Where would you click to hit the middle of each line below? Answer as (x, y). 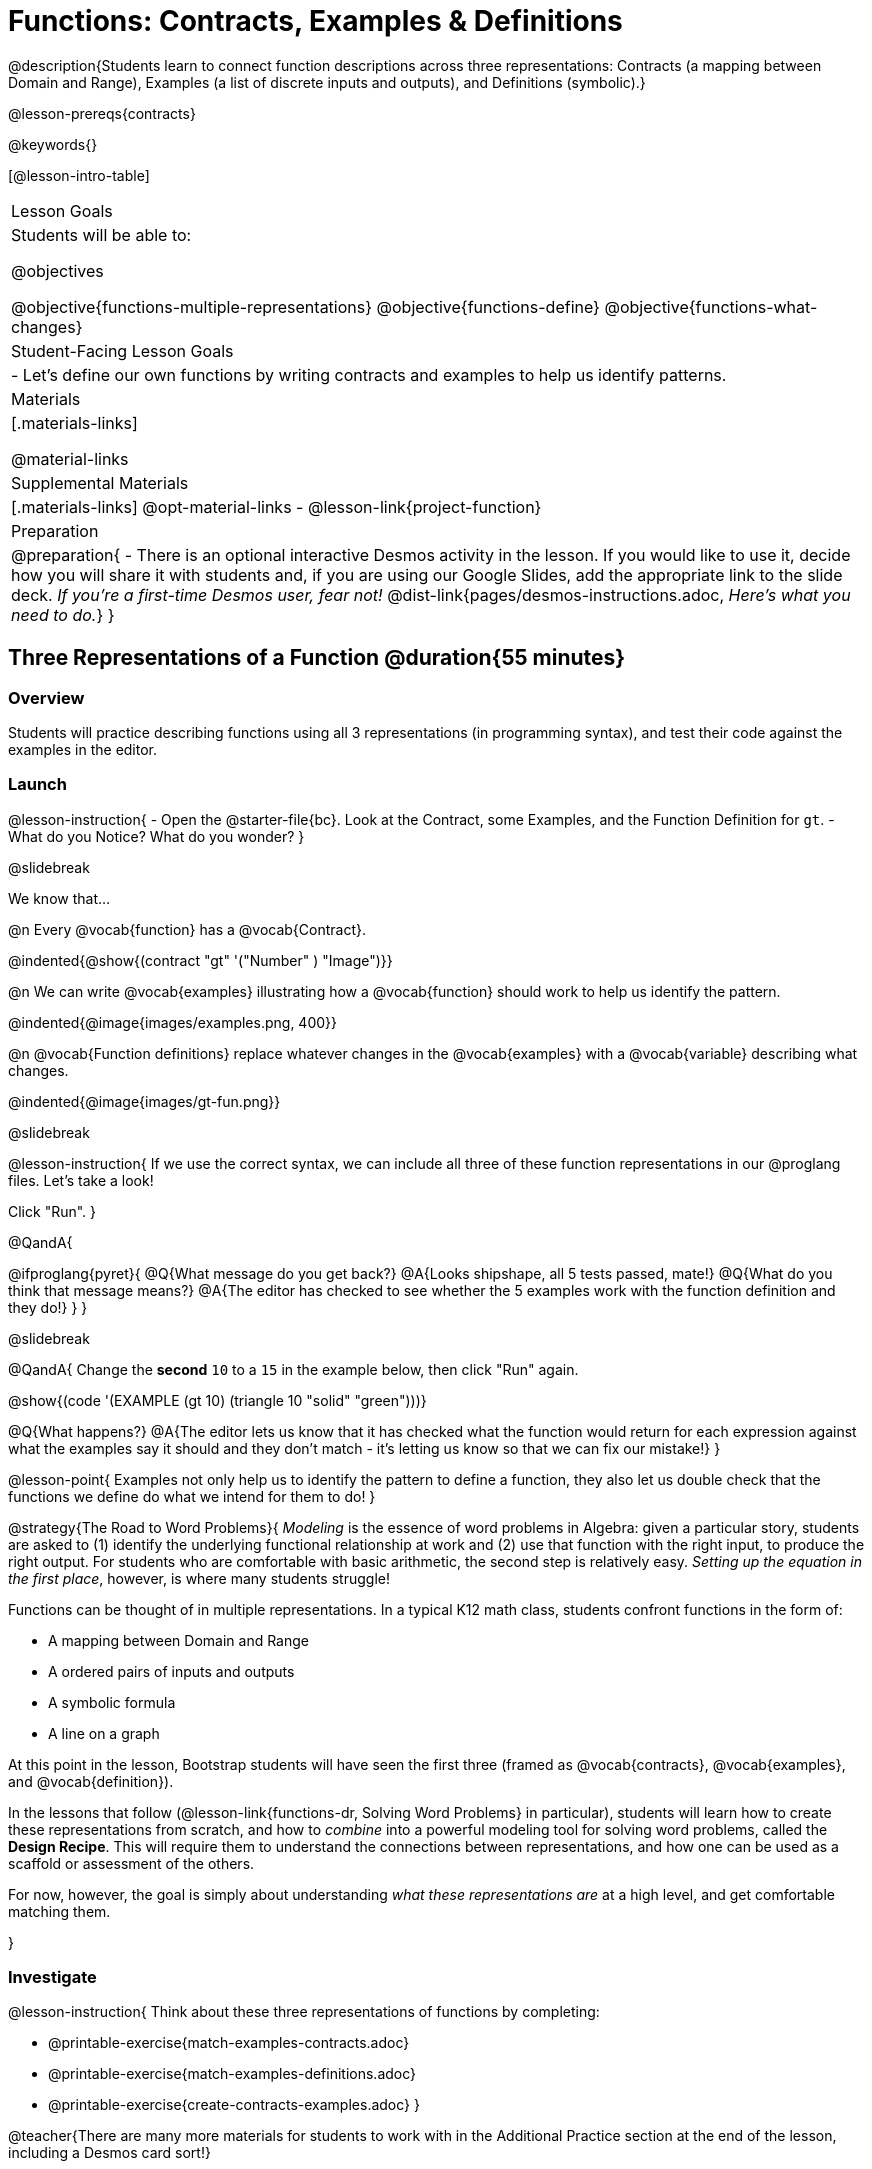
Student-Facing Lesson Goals (122, 350)
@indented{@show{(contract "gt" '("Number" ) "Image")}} (200, 960)
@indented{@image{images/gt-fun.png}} (144, 1101)
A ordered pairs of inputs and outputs (171, 1671)
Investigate (52, 1977)
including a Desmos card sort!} (109, 2153)
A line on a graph (104, 1733)
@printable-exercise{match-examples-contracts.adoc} (229, 2043)
